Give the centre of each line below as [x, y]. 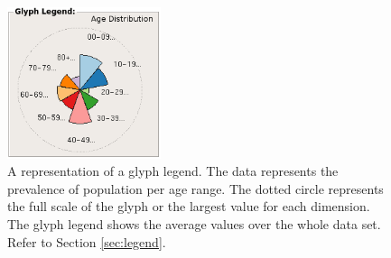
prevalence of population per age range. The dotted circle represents [195, 188]
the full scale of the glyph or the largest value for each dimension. [189, 206]
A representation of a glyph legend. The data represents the [173, 171]
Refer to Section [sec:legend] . [87, 241]
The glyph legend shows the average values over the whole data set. [194, 223]
